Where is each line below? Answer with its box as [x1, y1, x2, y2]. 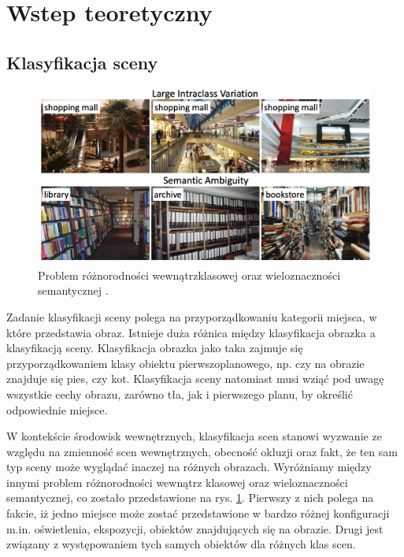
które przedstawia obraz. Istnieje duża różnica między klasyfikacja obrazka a [6, 324, 376, 340]
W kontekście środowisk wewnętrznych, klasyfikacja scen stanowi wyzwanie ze [6, 428, 382, 444]
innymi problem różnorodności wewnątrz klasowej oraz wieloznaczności [6, 473, 348, 490]
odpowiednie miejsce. [6, 401, 108, 418]
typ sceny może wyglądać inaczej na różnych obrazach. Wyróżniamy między [6, 459, 372, 475]
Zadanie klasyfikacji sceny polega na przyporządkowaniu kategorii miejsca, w [6, 308, 377, 325]
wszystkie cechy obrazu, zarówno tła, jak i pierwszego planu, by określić [6, 385, 353, 402]
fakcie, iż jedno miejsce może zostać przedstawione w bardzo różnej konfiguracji [6, 505, 390, 522]
